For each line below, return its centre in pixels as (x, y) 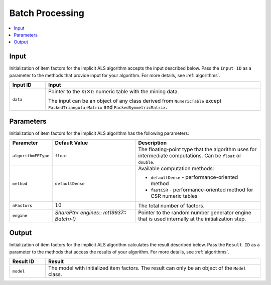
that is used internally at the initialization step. (192, 219)
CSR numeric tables (174, 196)
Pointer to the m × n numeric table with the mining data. (113, 92)
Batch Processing (47, 13)
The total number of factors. (171, 205)
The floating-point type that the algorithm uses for (197, 149)
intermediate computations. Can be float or (190, 156)
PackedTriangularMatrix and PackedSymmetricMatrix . (108, 107)
